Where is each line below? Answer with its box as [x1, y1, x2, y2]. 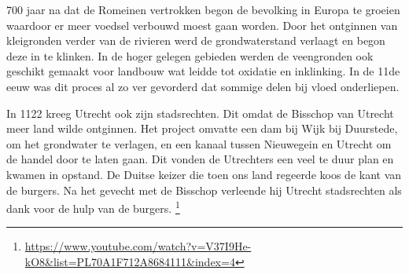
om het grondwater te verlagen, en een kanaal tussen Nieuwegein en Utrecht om [6, 135, 392, 152]
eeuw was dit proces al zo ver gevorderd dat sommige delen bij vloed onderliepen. [6, 78, 400, 94]
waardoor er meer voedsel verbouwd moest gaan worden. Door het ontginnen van [6, 16, 398, 33]
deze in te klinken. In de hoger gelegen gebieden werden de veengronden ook [6, 47, 374, 64]
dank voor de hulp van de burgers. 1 [6, 198, 180, 216]
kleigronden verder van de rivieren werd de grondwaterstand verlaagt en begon [6, 32, 385, 49]
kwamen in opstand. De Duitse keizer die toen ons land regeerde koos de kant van [6, 166, 402, 182]
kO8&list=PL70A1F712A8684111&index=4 [24, 253, 235, 269]
